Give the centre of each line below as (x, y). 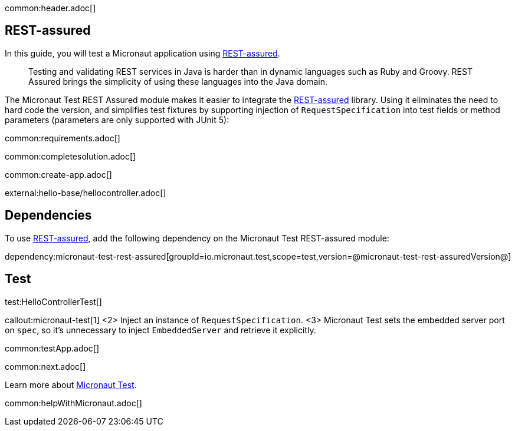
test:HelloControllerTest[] (53, 301)
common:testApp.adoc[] (52, 348)
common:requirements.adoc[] (63, 138)
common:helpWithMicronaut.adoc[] (73, 403)
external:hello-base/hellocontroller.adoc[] (86, 193)
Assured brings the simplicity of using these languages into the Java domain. (178, 81)
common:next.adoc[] (45, 366)
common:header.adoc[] (50, 8)
